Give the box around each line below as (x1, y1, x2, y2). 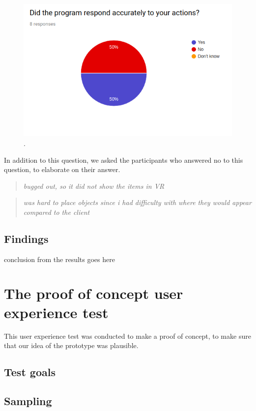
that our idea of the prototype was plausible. (4, 340, 139, 351)
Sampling (4, 393, 52, 409)
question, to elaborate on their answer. (4, 164, 120, 175)
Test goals (4, 364, 56, 380)
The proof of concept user (4, 283, 183, 303)
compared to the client (23, 207, 90, 217)
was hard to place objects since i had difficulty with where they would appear (23, 197, 252, 207)
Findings (4, 231, 49, 246)
